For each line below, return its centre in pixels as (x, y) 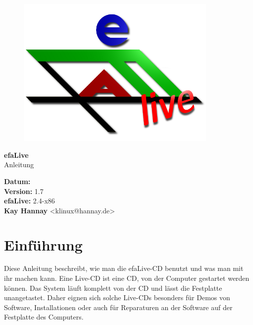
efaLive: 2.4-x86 (29, 201)
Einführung (43, 244)
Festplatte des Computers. (44, 317)
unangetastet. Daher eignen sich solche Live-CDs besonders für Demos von (117, 297)
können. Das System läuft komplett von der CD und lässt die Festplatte (113, 288)
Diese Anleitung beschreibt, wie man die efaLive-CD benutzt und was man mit (124, 268)
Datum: (17, 181)
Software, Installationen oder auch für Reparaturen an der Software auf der (118, 307)
